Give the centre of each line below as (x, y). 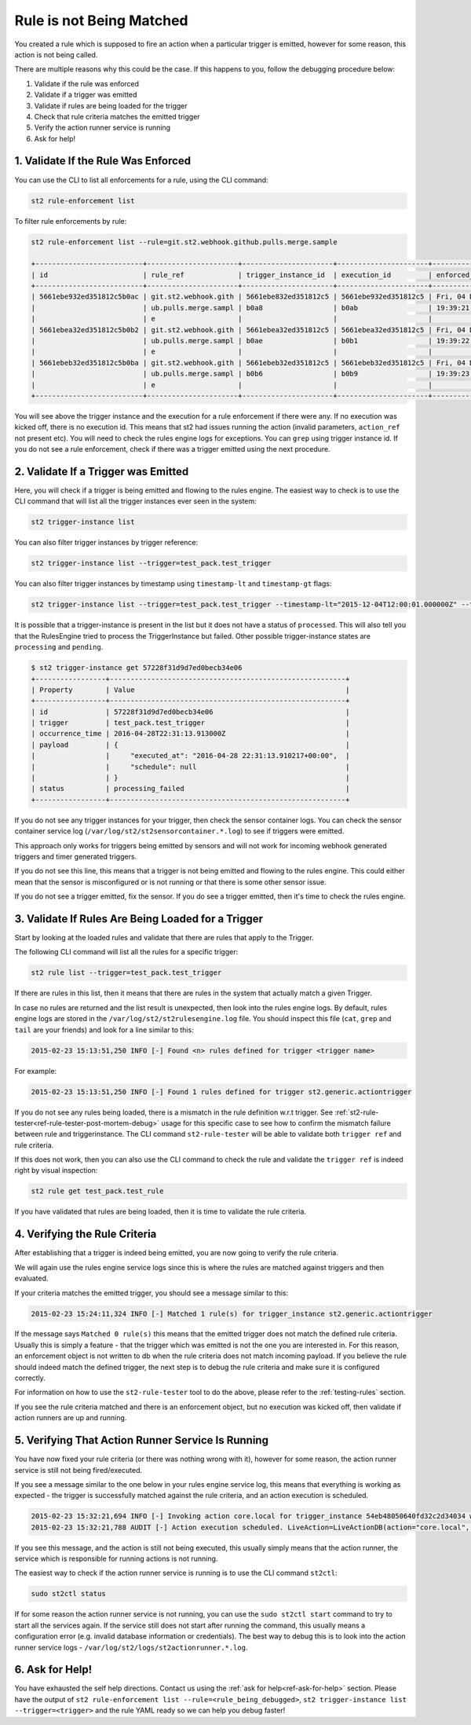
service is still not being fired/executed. (78, 1470)
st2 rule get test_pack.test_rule (97, 1191)
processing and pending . (59, 647)
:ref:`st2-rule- (357, 1112)
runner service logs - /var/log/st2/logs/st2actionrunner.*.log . (131, 1647)
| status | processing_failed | (190, 789)
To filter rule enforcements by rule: (71, 221)
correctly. (30, 1378)
